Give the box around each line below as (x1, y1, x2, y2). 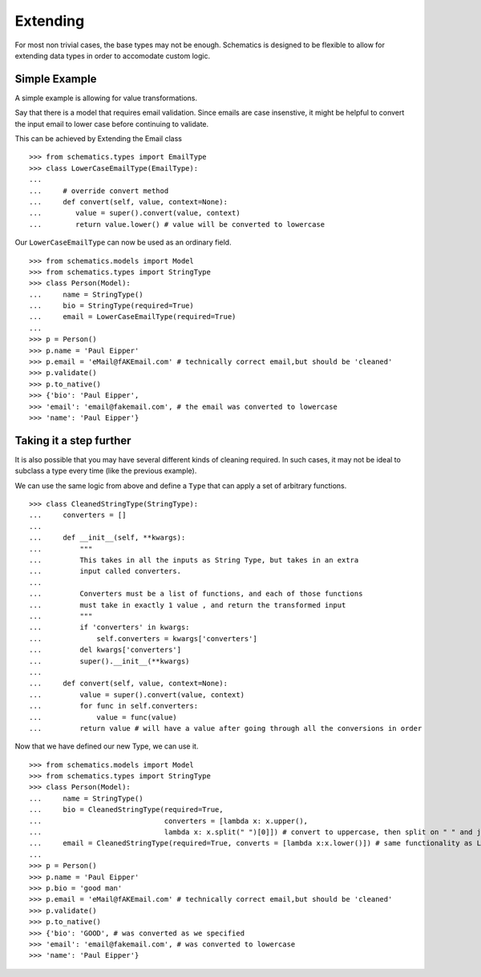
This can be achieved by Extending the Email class (14, 134, 182, 143)
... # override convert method (29, 186, 169, 196)
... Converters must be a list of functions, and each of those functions (29, 589, 363, 599)
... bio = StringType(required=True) (29, 301, 194, 310)
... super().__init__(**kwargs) (29, 656, 190, 665)
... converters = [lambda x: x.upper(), (29, 816, 309, 826)
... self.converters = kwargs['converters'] (29, 634, 258, 643)
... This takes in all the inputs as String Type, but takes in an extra (29, 555, 359, 565)
